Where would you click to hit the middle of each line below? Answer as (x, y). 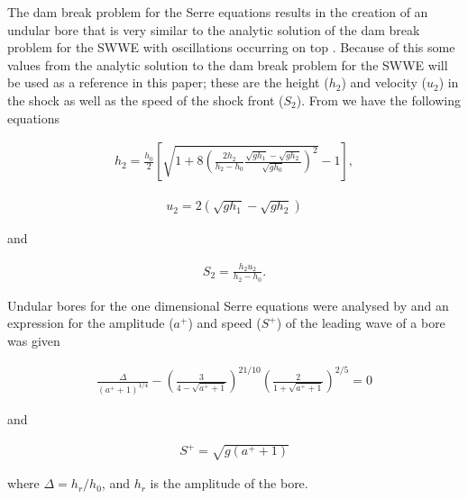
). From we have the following (378, 100)
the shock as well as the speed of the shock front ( (146, 100)
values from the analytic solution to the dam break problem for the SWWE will (228, 64)
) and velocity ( (384, 82)
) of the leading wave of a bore (361, 323)
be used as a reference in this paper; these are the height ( (168, 82)
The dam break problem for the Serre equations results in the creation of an (218, 12)
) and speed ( (225, 323)
